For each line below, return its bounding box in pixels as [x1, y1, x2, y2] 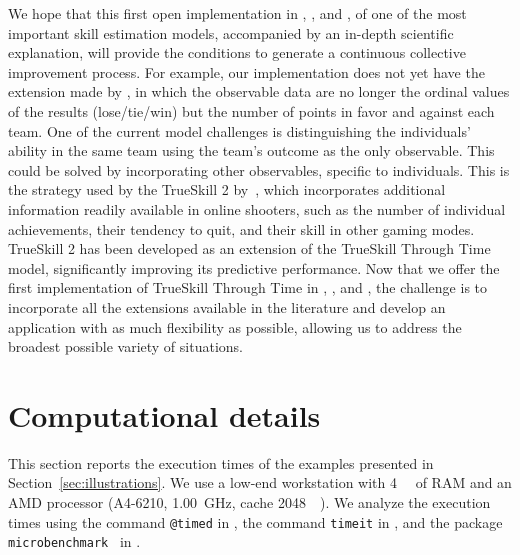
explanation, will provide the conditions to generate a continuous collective [8, 42, 466, 63]
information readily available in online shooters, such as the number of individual [8, 198, 506, 219]
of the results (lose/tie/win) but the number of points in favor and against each [8, 100, 495, 121]
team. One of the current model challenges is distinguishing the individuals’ [8, 120, 471, 141]
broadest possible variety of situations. [8, 336, 243, 357]
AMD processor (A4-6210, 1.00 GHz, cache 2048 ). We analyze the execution [8, 492, 491, 512]
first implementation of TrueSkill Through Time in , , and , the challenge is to [8, 277, 488, 298]
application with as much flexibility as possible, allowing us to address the [8, 316, 462, 337]
